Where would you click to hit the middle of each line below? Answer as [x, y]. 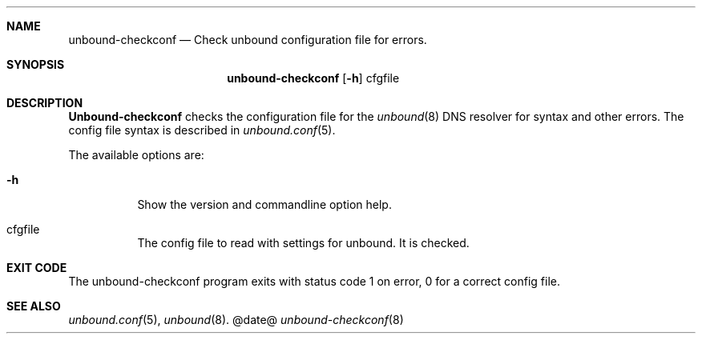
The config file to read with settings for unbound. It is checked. [303, 243]
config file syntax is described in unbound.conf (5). [202, 130]
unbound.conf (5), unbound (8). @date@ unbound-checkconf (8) [236, 320]
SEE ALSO [34, 306]
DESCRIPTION [45, 103]
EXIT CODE [37, 268]
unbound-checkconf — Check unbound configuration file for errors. [248, 40]
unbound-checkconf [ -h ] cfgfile [313, 78]
